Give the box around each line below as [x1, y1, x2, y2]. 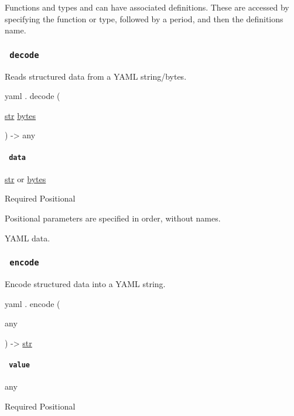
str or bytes [5, 172, 46, 185]
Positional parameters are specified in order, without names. [5, 212, 221, 224]
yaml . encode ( [5, 297, 60, 309]
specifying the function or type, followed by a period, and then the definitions [5, 12, 283, 25]
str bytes [5, 109, 36, 121]
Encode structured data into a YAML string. [5, 277, 166, 289]
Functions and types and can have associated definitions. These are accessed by [5, 1, 289, 13]
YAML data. [5, 231, 50, 244]
